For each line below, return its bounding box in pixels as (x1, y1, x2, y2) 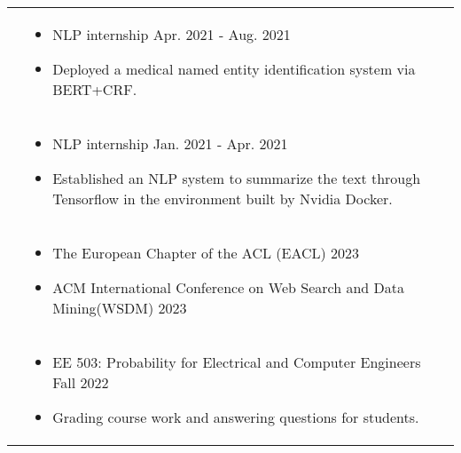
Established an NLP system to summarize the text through (52, 168, 421, 188)
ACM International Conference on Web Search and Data (52, 277, 405, 298)
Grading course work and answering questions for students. (52, 407, 419, 427)
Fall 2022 (52, 372, 109, 393)
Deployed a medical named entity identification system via (52, 59, 416, 79)
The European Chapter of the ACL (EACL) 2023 (52, 242, 360, 263)
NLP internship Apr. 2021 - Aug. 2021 (52, 24, 291, 44)
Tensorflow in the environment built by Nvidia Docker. (52, 188, 393, 209)
